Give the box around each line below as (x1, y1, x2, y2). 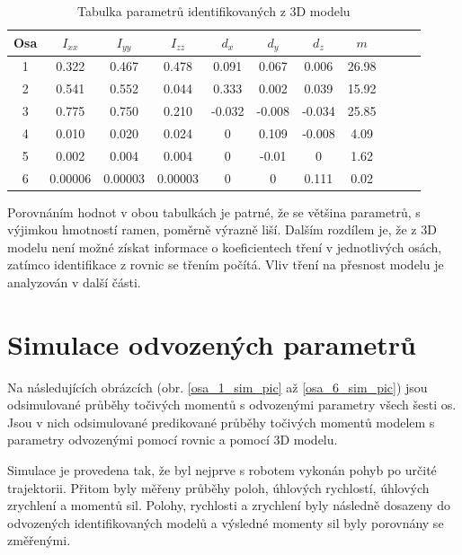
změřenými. (7, 531, 71, 550)
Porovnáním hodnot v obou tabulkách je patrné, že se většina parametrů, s (7, 202, 421, 221)
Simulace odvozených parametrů (7, 325, 416, 362)
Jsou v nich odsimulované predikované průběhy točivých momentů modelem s (7, 412, 435, 431)
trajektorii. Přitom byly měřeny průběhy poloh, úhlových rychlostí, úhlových (7, 478, 430, 497)
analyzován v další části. (7, 272, 141, 291)
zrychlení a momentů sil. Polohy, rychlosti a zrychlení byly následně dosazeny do (7, 496, 450, 515)
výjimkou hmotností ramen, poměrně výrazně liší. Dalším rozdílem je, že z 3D (7, 220, 437, 239)
